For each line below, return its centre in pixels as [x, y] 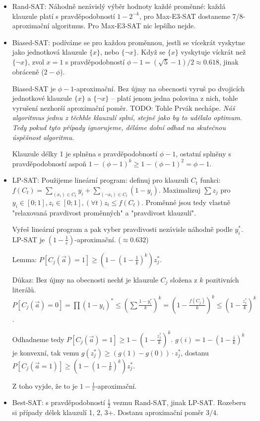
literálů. [24, 290]
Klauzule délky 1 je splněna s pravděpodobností [85, 154]
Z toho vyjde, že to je [45, 386]
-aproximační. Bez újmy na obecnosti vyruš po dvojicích [160, 88]
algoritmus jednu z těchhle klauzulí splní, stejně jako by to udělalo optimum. [127, 117]
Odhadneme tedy [38, 339]
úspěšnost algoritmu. [43, 137]
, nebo [110, 52]
